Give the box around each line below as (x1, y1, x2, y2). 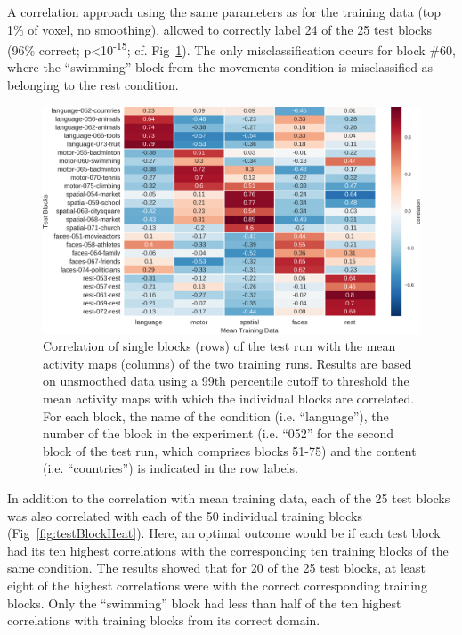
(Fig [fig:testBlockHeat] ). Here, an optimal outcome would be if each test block (7, 524, 441, 542)
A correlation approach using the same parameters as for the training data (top (7, 3, 442, 20)
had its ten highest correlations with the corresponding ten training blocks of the (7, 541, 449, 559)
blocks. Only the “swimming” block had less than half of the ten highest (7, 593, 401, 612)
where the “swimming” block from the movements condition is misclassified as (7, 58, 434, 77)
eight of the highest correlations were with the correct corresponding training (7, 576, 427, 594)
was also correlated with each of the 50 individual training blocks (7, 506, 362, 525)
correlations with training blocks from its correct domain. (7, 611, 320, 630)
